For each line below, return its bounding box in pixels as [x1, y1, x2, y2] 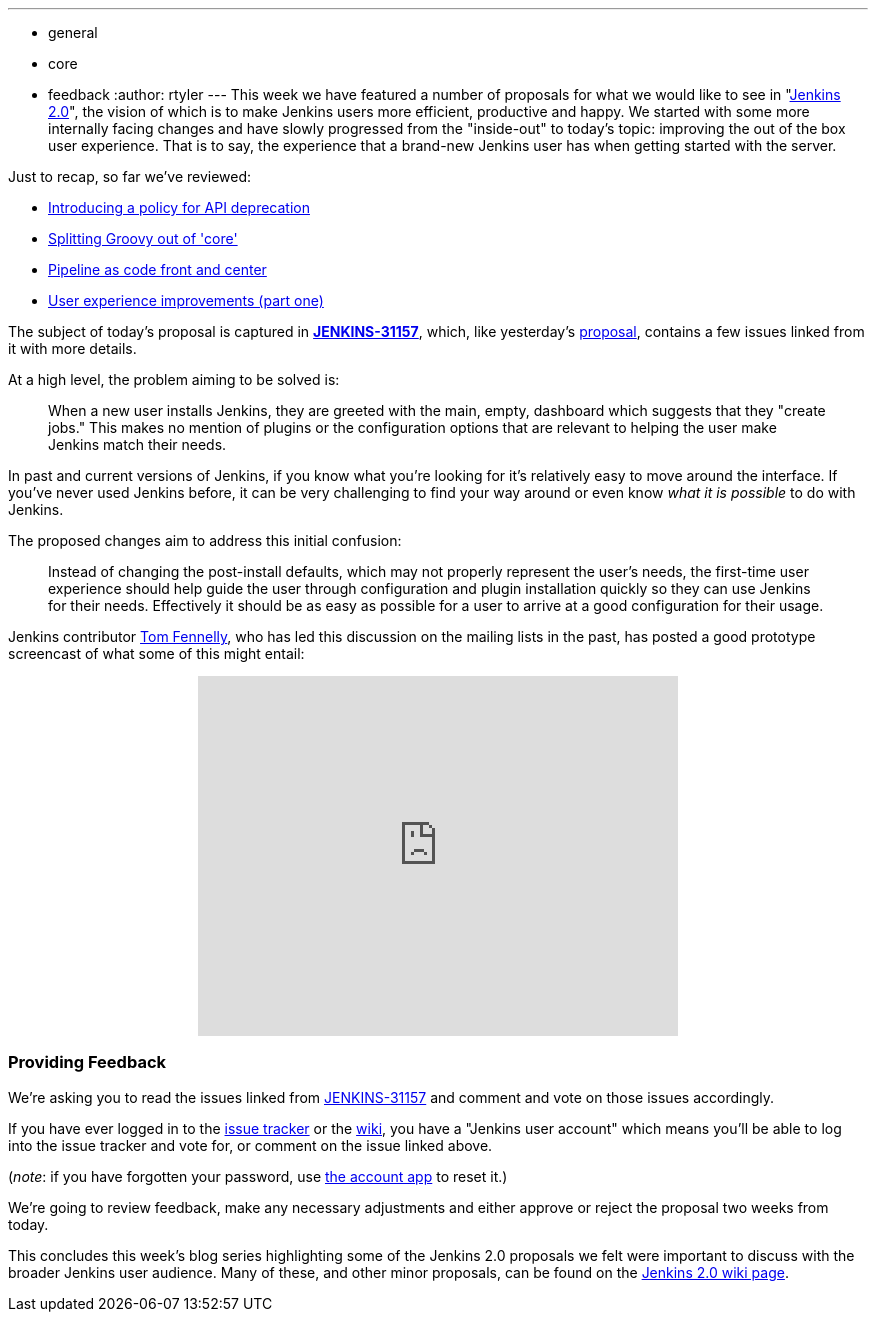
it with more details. [8, 340, 137, 357]
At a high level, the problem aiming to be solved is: [8, 371, 340, 388]
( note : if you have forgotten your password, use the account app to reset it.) [8, 1167, 508, 1185]
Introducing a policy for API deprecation [48, 199, 310, 216]
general [48, 24, 98, 41]
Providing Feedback [8, 1052, 167, 1073]
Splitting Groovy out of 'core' [48, 230, 238, 247]
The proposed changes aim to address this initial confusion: [8, 532, 402, 549]
